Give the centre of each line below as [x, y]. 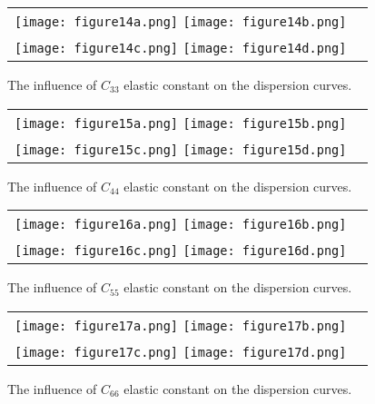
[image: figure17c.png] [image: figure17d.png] [181, 352]
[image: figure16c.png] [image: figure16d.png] [181, 251]
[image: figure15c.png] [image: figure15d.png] [181, 149]
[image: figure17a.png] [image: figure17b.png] [181, 325]
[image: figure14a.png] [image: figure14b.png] [181, 22]
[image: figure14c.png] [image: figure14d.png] [181, 48]
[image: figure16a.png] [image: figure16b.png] [181, 225]
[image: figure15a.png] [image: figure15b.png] [181, 123]
